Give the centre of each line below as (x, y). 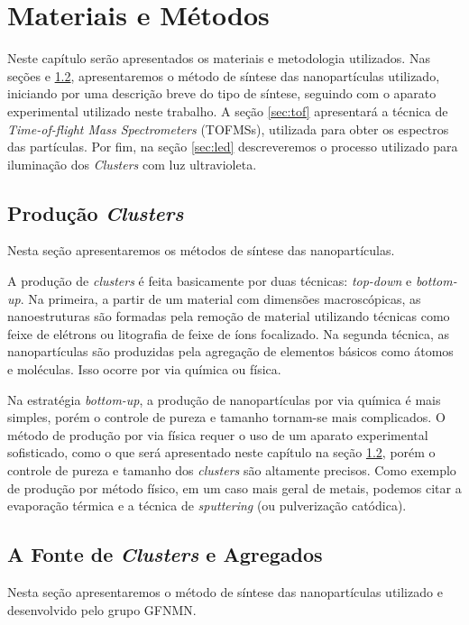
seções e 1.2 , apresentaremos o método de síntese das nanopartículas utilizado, (224, 75)
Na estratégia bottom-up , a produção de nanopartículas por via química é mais (224, 399)
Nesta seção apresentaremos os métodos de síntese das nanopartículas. (201, 250)
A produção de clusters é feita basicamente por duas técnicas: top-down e (210, 281)
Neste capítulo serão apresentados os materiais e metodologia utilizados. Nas (219, 58)
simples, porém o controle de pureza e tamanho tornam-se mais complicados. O (226, 417)
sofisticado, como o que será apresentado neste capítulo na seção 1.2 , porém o (221, 452)
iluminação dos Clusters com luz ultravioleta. (132, 164)
